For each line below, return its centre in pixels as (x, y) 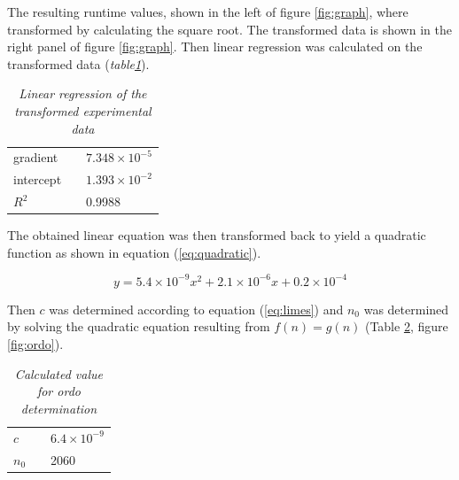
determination (59, 408)
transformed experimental (83, 110)
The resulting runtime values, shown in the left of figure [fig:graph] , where (208, 12)
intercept (38, 179)
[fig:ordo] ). (35, 344)
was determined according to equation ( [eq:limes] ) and (196, 309)
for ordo (58, 391)
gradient (36, 157)
